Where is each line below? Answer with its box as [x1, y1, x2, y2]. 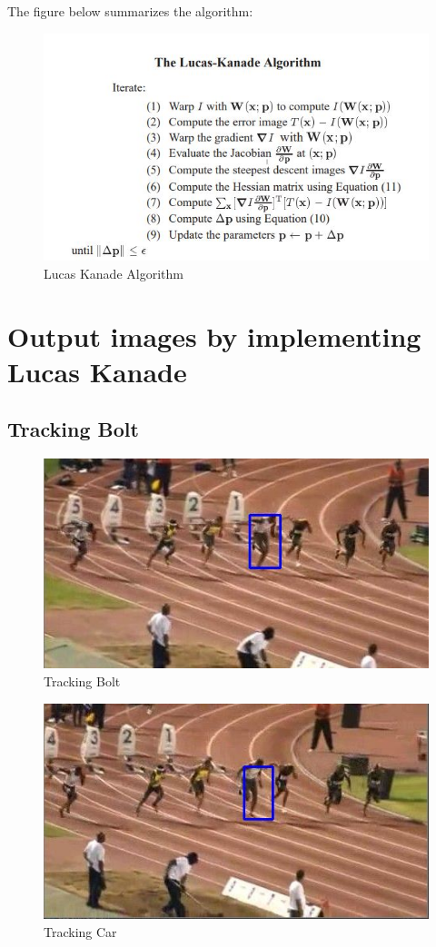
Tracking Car [44, 922, 117, 941]
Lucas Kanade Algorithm [44, 263, 183, 282]
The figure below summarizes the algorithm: [7, 2, 253, 20]
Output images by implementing [7, 317, 421, 354]
